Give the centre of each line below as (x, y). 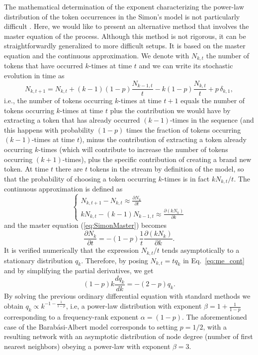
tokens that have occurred (43, 66)
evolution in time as (34, 76)
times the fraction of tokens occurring (184, 129)
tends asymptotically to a (201, 250)
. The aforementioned (215, 316)
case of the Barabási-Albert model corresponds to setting (91, 326)
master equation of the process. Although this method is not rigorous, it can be (125, 36)
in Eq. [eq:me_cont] (214, 260)
